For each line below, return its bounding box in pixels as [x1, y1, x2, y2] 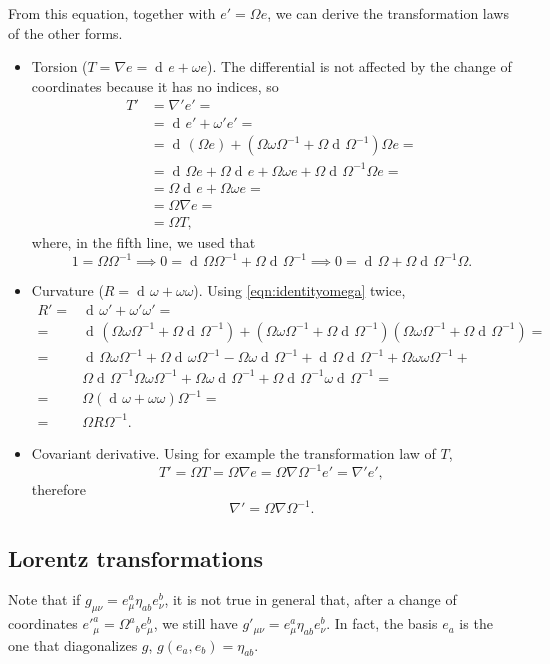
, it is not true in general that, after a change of [164, 589, 457, 610]
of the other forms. [8, 22, 123, 43]
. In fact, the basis [326, 613, 438, 634]
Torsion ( [31, 56, 88, 77]
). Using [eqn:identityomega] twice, [193, 280, 406, 301]
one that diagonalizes [8, 634, 138, 655]
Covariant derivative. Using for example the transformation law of [31, 442, 436, 463]
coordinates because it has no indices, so [31, 75, 279, 96]
